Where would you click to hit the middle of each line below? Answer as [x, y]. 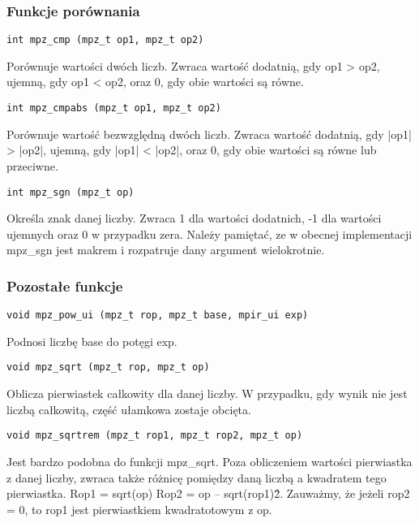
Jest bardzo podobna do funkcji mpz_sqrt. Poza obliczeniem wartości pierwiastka [209, 461]
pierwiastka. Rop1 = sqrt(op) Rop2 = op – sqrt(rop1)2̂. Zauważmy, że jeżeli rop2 [208, 493]
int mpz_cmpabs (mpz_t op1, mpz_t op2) [114, 108]
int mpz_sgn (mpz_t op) [71, 192]
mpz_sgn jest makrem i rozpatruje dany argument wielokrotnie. [166, 250]
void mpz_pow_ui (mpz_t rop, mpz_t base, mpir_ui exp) [158, 316]
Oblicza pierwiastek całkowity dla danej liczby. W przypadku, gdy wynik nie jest [207, 393]
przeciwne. [32, 165]
